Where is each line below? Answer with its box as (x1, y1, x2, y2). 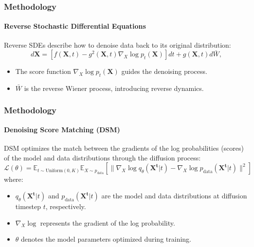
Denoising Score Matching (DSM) (4, 124, 120, 135)
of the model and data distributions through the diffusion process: (4, 152, 201, 162)
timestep (15, 201, 41, 212)
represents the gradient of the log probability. (40, 217, 175, 228)
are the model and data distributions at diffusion (101, 191, 247, 201)
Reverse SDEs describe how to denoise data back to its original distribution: (4, 39, 231, 50)
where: (4, 174, 23, 184)
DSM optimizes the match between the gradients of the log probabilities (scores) (4, 143, 244, 153)
